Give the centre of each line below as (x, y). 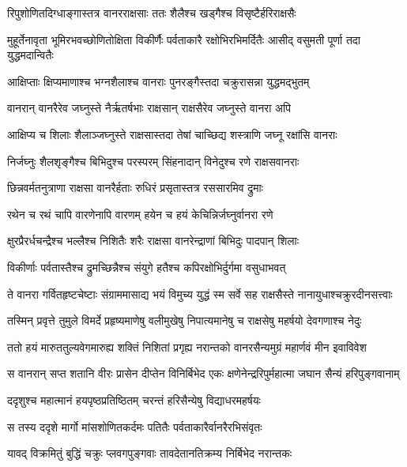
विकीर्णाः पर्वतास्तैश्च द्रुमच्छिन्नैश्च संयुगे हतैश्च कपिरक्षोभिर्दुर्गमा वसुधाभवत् (147, 267)
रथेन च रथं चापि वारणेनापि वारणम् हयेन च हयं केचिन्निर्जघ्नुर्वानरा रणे (140, 214)
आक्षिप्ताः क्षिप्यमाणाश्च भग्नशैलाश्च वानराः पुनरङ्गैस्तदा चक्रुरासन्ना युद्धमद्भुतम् (158, 81)
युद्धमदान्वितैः (30, 55)
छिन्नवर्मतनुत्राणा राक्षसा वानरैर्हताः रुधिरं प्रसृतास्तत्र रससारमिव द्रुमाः (135, 188)
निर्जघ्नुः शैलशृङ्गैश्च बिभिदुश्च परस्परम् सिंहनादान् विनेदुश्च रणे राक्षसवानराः (153, 161)
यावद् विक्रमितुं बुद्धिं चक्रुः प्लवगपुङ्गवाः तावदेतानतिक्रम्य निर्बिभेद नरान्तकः (150, 453)
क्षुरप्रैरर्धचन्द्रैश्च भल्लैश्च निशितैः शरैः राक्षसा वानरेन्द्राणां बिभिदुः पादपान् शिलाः (153, 241)
